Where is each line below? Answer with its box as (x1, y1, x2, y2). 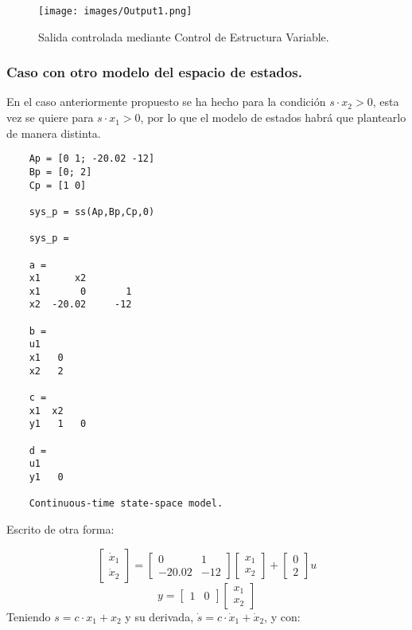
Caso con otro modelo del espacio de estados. (6, 62, 302, 82)
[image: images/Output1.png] (38, 6, 192, 17)
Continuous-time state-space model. (29, 498, 223, 510)
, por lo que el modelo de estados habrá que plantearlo (140, 109, 406, 126)
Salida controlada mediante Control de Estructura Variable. (38, 28, 329, 45)
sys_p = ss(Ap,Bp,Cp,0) (29, 205, 155, 217)
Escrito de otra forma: (6, 520, 115, 537)
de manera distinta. (6, 124, 101, 141)
